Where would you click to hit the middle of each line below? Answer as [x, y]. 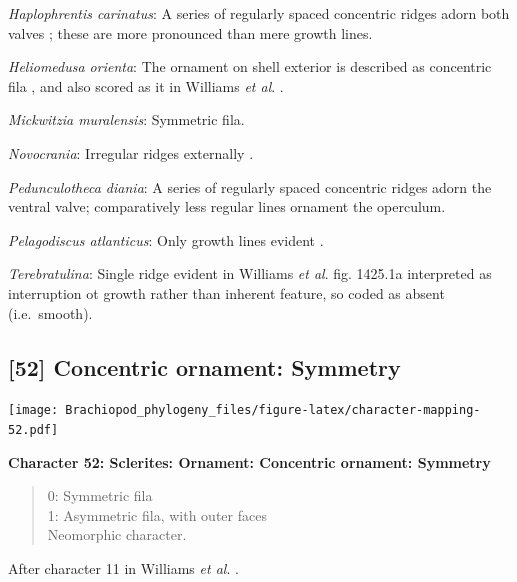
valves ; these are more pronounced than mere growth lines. [190, 32]
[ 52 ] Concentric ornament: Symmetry [204, 366]
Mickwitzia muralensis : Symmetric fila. [126, 119]
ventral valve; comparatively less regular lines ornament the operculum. [227, 206]
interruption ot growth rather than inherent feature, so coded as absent [226, 292]
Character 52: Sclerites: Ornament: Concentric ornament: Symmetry [249, 461]
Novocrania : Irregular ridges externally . [131, 152]
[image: [33, 410]
